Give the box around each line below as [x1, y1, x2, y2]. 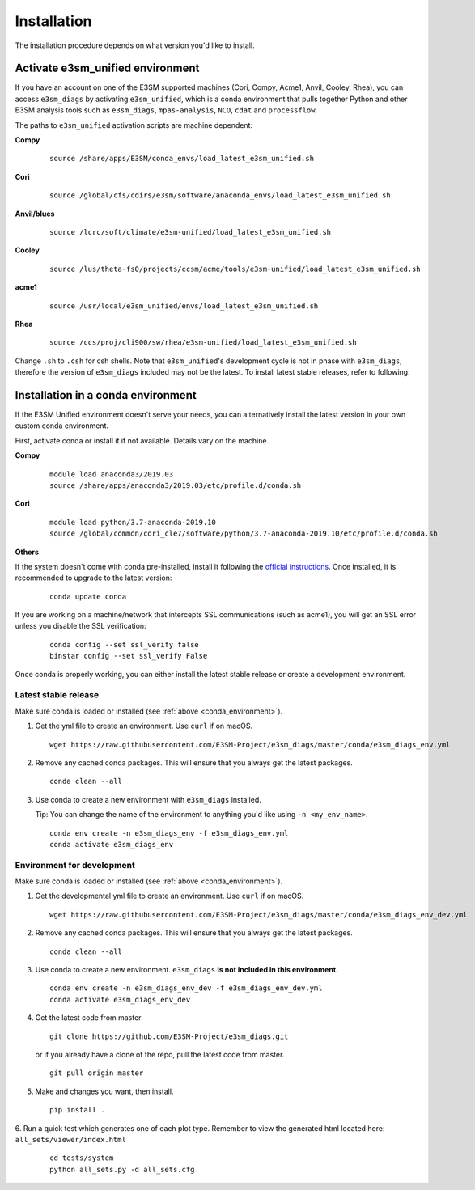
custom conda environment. [15, 421, 109, 430]
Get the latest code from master [35, 1013, 142, 1023]
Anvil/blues [15, 209, 55, 218]
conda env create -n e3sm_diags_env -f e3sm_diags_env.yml [49, 828, 289, 837]
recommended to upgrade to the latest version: [15, 573, 172, 582]
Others [15, 547, 40, 557]
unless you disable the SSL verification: [15, 621, 146, 631]
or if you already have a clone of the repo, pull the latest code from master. [35, 1049, 285, 1059]
